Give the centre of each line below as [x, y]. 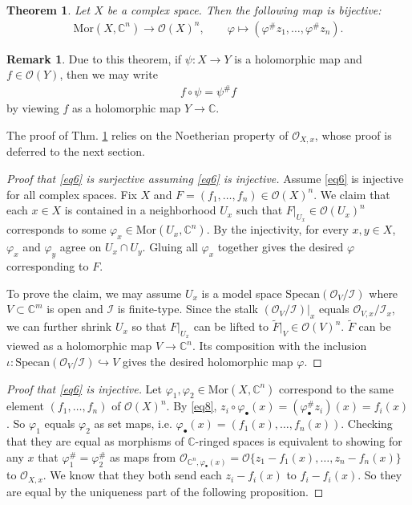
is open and [75, 309]
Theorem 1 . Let [48, 10]
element [26, 406]
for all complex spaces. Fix [72, 194]
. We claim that [352, 194]
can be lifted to [231, 326]
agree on [81, 247]
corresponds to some [57, 229]
